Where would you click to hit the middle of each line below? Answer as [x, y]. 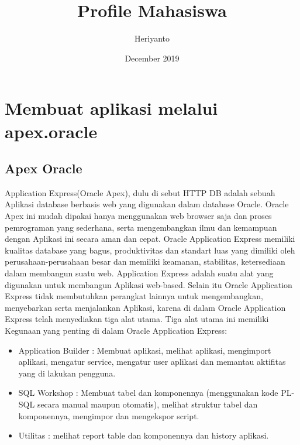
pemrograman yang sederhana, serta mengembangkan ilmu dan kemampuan [141, 227]
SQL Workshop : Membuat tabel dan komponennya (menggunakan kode [148, 393]
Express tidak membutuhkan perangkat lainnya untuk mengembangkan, [134, 296]
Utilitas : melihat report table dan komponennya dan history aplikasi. [144, 435]
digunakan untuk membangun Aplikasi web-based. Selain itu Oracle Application [149, 284]
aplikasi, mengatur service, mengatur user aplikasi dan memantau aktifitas [152, 362]
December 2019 [152, 58]
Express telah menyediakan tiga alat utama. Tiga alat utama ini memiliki [137, 319]
